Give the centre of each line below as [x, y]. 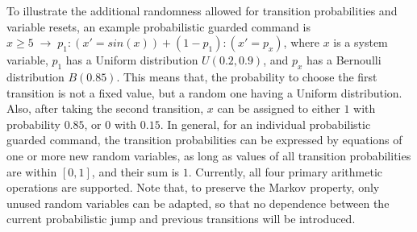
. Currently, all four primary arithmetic [286, 171]
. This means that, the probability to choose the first [247, 76]
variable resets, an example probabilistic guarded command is [158, 26]
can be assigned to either [279, 108]
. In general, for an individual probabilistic [265, 124]
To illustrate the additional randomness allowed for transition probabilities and [202, 10]
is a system [361, 42]
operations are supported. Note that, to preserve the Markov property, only [193, 187]
